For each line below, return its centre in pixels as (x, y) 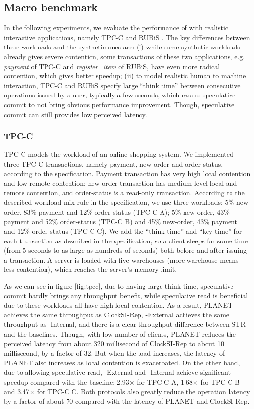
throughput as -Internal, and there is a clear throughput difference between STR (125, 324)
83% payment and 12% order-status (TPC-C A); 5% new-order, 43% (127, 211)
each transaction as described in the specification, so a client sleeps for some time (126, 240)
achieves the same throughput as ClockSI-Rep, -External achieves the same (117, 314)
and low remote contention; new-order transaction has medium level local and (121, 183)
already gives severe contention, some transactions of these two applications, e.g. (125, 56)
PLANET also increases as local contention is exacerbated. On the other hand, (122, 362)
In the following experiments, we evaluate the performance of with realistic (116, 28)
